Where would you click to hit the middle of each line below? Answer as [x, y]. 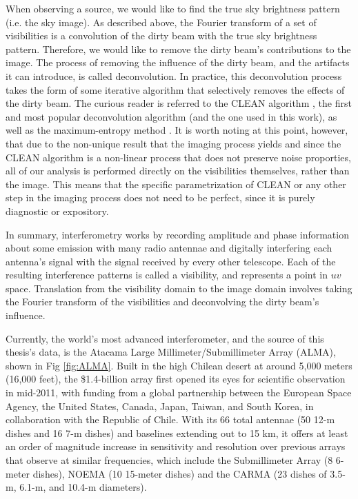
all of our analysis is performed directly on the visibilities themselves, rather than [178, 171]
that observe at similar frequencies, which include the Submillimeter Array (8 [169, 460]
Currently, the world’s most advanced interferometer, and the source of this [165, 338]
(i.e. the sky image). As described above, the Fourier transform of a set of [161, 22]
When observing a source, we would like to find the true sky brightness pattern [173, 8]
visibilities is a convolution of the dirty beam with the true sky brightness [161, 35]
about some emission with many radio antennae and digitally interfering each [169, 248]
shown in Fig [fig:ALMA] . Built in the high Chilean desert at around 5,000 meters [179, 365]
